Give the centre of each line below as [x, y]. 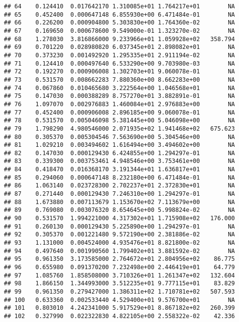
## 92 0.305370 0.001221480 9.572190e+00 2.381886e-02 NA [119, 235]
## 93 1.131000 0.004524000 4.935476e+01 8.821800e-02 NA [119, 243]
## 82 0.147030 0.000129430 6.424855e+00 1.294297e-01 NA [119, 153]
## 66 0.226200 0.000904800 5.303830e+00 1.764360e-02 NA [119, 23]
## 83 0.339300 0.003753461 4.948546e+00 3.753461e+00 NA [119, 161]
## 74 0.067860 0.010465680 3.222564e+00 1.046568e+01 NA [119, 88]
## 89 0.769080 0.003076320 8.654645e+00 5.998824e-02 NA [119, 210]
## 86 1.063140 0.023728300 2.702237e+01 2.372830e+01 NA [119, 186]
